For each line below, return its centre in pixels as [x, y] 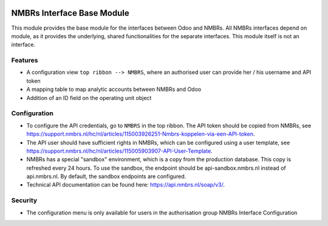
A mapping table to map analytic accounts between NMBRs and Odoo [114, 89]
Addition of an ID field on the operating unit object [89, 98]
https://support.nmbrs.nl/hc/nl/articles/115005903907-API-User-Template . [119, 151]
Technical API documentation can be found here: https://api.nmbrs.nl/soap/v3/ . [125, 185]
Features [25, 61]
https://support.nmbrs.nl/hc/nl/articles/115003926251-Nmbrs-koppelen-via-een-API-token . [141, 134]
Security [24, 201]
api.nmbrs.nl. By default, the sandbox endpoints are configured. [106, 176]
